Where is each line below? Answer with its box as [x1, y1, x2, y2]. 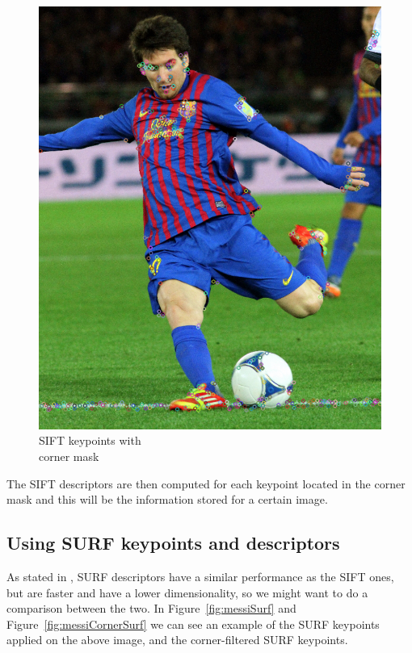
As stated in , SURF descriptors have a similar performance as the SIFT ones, [6, 567, 394, 584]
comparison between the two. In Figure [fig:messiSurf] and [6, 600, 296, 617]
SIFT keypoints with [39, 432, 141, 449]
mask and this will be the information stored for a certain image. [6, 491, 328, 508]
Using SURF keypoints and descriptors [6, 530, 340, 555]
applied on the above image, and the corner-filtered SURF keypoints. [6, 631, 348, 648]
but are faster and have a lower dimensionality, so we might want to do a [6, 584, 368, 601]
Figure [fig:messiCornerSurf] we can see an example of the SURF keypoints [6, 615, 380, 632]
